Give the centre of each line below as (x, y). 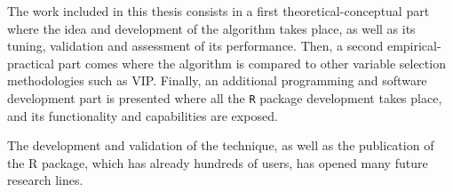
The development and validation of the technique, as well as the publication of (221, 145)
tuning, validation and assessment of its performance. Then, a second (195, 46)
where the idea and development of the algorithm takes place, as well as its (211, 28)
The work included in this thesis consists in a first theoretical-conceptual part (219, 11)
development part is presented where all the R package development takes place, (225, 97)
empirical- (414, 46)
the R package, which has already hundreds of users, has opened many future (218, 162)
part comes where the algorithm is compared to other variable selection (252, 63)
